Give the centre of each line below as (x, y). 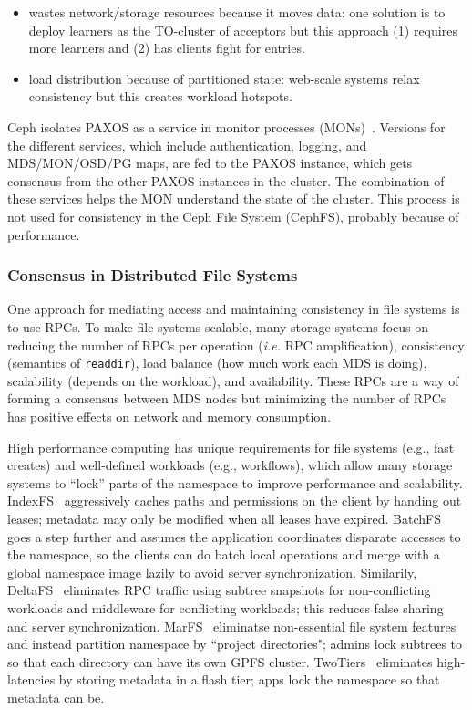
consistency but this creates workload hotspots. (160, 96)
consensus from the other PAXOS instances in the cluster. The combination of (226, 180)
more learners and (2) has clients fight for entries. (167, 48)
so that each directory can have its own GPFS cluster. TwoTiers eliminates (220, 661)
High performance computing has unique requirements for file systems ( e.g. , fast (231, 447)
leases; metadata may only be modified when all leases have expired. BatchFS (224, 518)
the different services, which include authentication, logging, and (187, 145)
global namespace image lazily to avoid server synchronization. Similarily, (212, 572)
